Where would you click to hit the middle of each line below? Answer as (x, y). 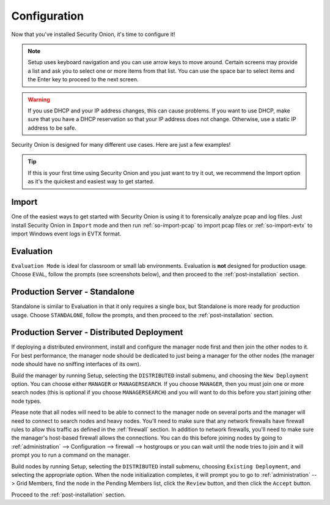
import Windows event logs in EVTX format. (66, 234)
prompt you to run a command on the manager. (71, 455)
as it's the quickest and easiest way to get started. (91, 182)
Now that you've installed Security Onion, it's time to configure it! (93, 34)
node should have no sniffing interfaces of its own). (76, 364)
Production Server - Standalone (73, 292)
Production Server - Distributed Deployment (97, 332)
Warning (39, 99)
